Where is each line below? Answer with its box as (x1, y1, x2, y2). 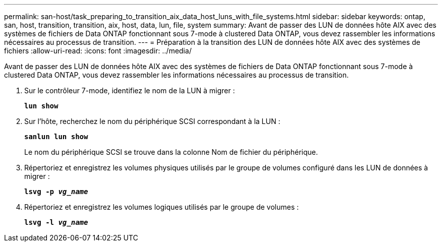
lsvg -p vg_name (24, 188, 88, 196)
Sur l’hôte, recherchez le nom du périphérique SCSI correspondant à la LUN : (24, 117, 281, 126)
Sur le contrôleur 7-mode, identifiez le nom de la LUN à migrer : (24, 86, 235, 95)
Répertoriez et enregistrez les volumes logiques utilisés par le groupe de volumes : (24, 203, 299, 211)
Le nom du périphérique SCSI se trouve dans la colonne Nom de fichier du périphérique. (24, 148, 318, 156)
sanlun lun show (24, 133, 88, 141)
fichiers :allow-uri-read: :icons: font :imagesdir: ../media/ (4, 46, 192, 55)
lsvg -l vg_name (24, 218, 88, 226)
